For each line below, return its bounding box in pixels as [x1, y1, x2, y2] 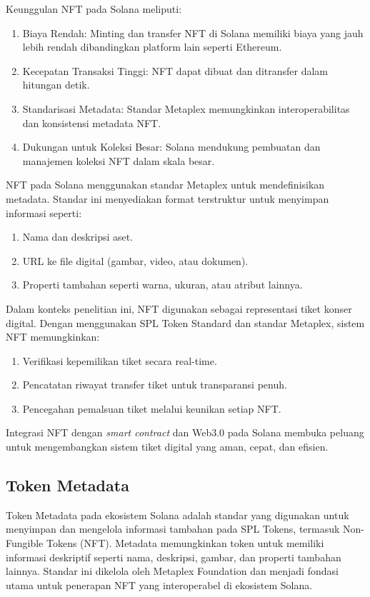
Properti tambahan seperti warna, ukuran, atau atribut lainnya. [22, 277, 303, 292]
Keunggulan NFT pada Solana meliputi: [6, 1, 182, 16]
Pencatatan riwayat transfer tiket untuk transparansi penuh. [22, 377, 287, 392]
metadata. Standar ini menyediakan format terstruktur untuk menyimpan [6, 191, 329, 206]
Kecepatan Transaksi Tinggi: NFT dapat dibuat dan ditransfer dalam [22, 63, 329, 78]
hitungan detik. [22, 77, 90, 92]
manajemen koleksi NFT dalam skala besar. [22, 153, 215, 168]
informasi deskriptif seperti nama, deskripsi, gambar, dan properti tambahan [6, 549, 341, 564]
